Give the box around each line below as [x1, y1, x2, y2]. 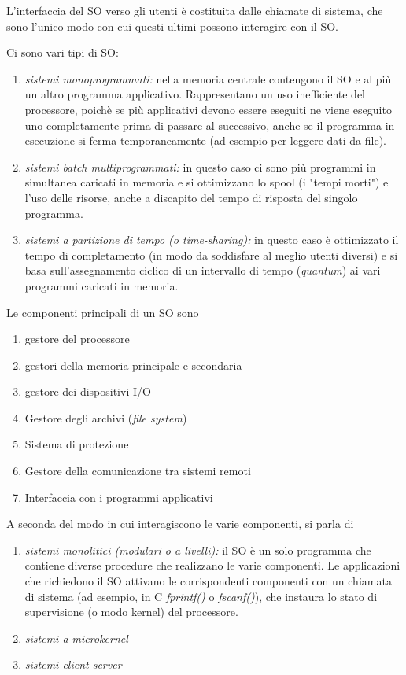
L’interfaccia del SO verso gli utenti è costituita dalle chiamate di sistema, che [6, 2, 383, 18]
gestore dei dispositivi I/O [24, 383, 151, 400]
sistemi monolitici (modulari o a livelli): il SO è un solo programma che [24, 541, 371, 558]
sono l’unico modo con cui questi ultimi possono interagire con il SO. [6, 17, 338, 34]
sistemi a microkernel [24, 629, 128, 646]
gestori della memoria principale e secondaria [24, 356, 242, 373]
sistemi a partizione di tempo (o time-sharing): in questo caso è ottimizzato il [24, 231, 399, 248]
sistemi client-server [24, 656, 122, 673]
